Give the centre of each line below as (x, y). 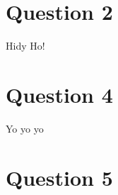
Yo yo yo (25, 128)
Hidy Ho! (25, 46)
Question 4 (59, 94)
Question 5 (59, 177)
